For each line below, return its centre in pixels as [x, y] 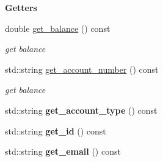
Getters [21, 7]
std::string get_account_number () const [82, 69]
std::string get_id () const [56, 131]
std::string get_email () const [63, 151]
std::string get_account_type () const [81, 110]
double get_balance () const [58, 28]
